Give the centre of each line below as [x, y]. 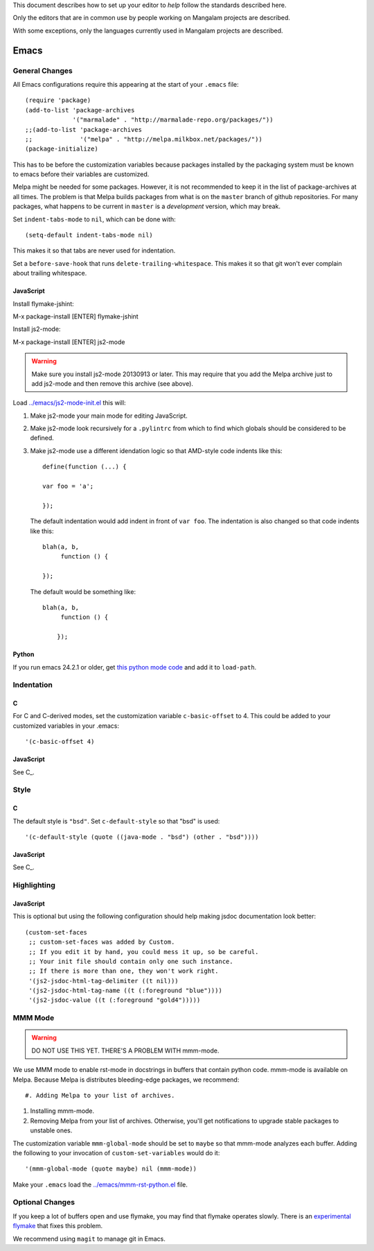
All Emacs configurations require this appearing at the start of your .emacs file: [126, 84]
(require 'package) [58, 100]
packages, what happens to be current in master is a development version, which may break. [146, 206]
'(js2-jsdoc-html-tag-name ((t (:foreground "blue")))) [126, 991]
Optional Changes [44, 1202]
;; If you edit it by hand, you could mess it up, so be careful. [144, 952]
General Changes [43, 71]
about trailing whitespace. [50, 273]
